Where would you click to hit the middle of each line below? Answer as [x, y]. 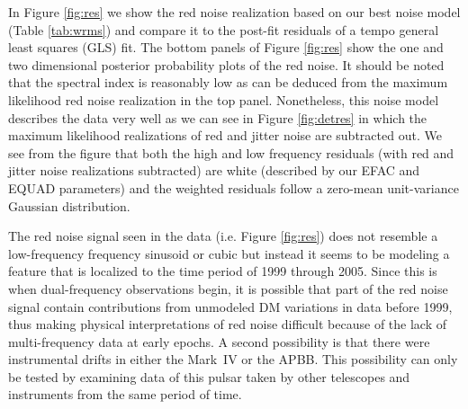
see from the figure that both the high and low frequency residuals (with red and [231, 152]
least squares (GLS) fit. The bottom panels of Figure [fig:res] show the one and [226, 47]
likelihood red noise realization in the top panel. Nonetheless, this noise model [224, 99]
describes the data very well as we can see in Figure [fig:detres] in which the [218, 117]
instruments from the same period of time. [125, 394]
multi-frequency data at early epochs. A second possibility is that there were [219, 341]
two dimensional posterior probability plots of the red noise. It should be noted [226, 64]
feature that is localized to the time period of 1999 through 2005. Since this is [223, 271]
